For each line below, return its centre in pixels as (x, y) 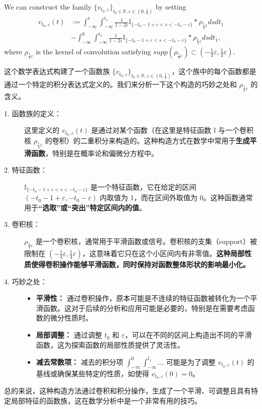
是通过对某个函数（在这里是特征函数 (151, 130)
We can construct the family (48, 7)
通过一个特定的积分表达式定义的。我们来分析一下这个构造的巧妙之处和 (120, 84)
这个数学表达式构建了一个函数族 (57, 71)
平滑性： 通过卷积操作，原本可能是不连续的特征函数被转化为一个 (143, 298)
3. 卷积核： (22, 224)
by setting (171, 7)
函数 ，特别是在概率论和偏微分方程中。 (94, 153)
